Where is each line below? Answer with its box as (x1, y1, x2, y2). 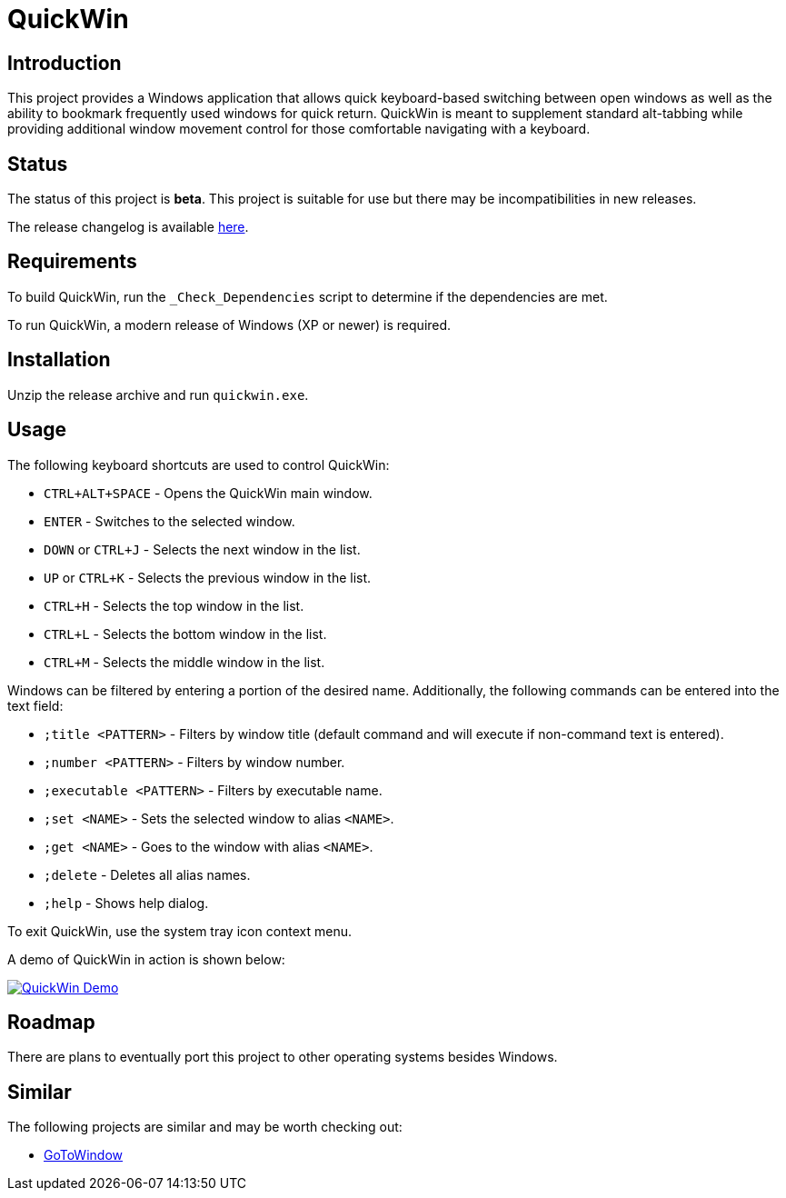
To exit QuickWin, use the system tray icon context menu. (7, 923, 353, 939)
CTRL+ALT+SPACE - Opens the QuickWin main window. (44, 484, 373, 501)
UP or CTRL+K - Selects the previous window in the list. (44, 569, 372, 585)
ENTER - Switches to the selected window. (44, 513, 295, 529)
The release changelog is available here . (7, 219, 249, 235)
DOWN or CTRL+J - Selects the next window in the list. (44, 541, 361, 557)
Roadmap (7, 1010, 95, 1033)
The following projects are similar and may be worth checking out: (7, 1119, 403, 1135)
